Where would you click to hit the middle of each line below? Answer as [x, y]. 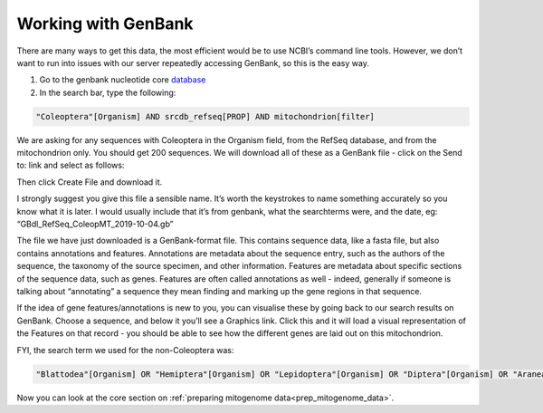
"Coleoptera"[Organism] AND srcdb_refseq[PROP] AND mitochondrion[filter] [205, 116]
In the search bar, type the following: [108, 92]
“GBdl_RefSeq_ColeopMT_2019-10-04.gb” [95, 224]
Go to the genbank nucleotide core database [123, 80]
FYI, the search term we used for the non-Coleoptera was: [125, 350]
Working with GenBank [105, 24]
